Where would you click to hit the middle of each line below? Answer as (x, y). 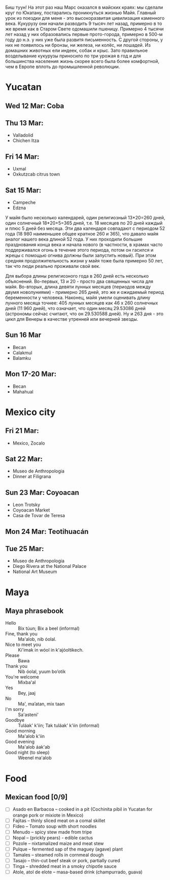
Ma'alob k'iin (31, 736)
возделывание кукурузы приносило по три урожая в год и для (73, 56)
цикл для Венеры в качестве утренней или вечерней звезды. (72, 319)
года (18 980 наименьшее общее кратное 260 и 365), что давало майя (82, 234)
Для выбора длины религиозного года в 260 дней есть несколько (77, 276)
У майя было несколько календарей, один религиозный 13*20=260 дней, (85, 218)
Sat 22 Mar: (24, 459)
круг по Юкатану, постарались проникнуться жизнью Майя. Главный (81, 13)
